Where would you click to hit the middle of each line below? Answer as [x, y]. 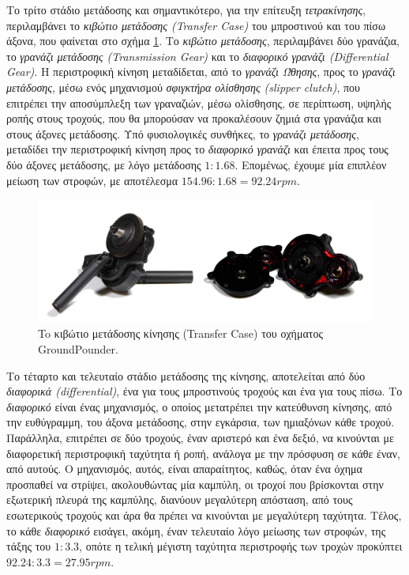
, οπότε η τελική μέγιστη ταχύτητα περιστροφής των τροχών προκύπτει [241, 546]
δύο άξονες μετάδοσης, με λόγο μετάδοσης [104, 164]
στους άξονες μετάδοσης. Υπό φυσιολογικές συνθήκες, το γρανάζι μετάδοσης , [183, 133]
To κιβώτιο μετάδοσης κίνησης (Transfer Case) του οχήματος [180, 333]
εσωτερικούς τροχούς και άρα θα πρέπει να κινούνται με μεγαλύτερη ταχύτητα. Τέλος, [204, 514]
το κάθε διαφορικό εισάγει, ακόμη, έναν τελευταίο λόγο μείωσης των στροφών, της [196, 530]
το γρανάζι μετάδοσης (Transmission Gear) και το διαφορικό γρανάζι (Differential [197, 56]
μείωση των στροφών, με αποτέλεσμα [92, 180]
